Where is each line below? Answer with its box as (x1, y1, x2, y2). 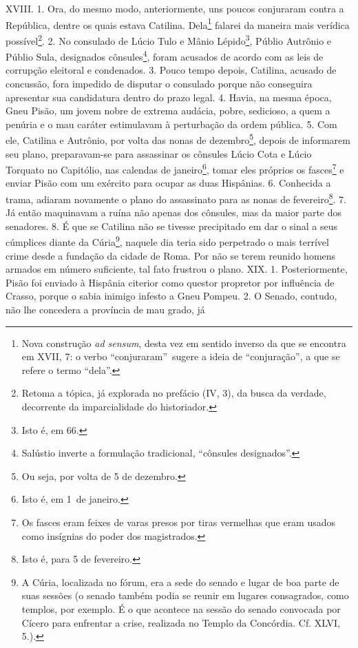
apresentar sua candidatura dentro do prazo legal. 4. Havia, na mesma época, (6, 90, 332, 104)
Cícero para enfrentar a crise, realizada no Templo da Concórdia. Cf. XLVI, (21, 615, 340, 629)
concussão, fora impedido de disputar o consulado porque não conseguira (6, 76, 313, 90)
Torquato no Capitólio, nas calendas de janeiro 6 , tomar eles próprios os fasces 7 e (6, 160, 344, 176)
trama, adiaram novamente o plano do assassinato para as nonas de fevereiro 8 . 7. (6, 190, 346, 206)
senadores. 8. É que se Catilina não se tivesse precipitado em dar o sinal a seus (6, 218, 337, 233)
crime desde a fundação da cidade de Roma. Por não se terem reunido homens (6, 248, 336, 262)
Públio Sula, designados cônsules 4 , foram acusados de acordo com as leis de (6, 48, 324, 63)
